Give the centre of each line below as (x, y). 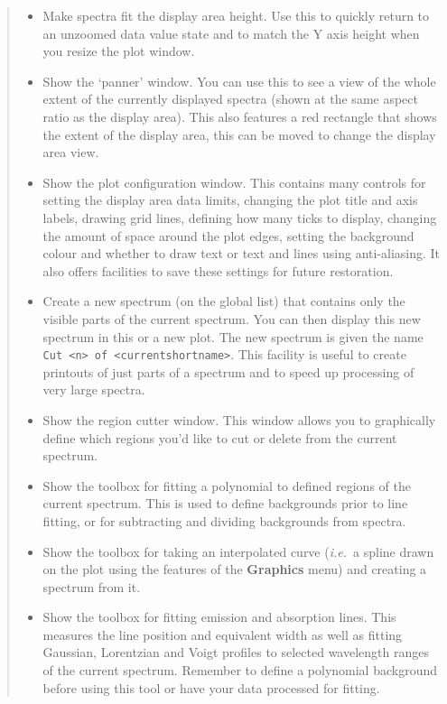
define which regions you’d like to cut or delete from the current (220, 437)
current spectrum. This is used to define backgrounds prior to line (225, 503)
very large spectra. (94, 389)
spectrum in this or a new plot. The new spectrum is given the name (233, 336)
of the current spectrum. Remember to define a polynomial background (240, 670)
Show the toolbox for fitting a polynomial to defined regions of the (227, 485)
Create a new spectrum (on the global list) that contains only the (224, 301)
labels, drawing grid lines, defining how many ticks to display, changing (240, 217)
